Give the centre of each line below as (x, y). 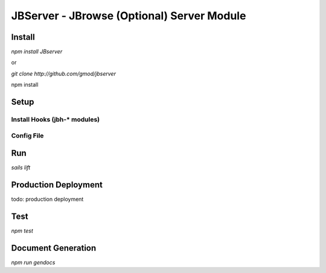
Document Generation (54, 248)
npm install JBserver (37, 52)
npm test (22, 231)
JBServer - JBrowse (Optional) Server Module (129, 16)
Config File (27, 136)
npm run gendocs (33, 262)
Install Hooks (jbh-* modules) (56, 119)
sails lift (21, 168)
